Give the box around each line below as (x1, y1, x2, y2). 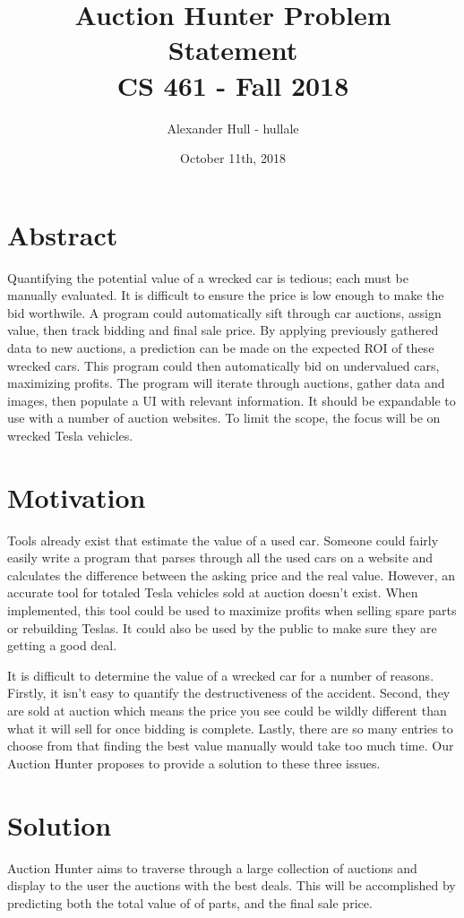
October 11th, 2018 (180, 149, 286, 167)
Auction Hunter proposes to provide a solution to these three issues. (7, 753, 381, 772)
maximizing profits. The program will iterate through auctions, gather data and (7, 373, 445, 392)
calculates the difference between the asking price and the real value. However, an (7, 565, 455, 584)
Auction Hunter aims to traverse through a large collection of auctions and (7, 858, 417, 877)
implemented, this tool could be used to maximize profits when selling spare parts (7, 601, 457, 620)
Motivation (7, 478, 146, 515)
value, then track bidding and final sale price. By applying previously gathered (7, 321, 439, 339)
